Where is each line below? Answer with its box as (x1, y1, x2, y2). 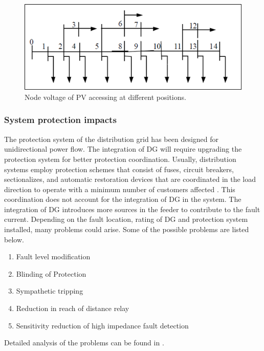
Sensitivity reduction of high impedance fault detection (16, 320, 189, 331)
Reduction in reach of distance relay (16, 303, 129, 314)
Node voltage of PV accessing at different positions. (25, 91, 186, 102)
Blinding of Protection (16, 268, 86, 279)
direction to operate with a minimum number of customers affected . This (4, 183, 235, 194)
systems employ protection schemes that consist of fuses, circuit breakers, (4, 163, 234, 174)
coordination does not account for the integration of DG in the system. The (4, 194, 241, 204)
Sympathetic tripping (16, 285, 83, 296)
